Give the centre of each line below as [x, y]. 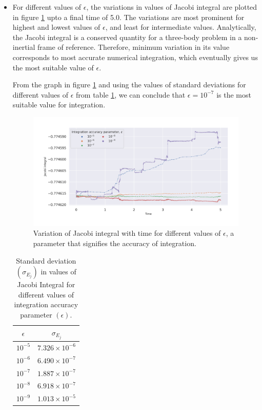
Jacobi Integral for [46, 284]
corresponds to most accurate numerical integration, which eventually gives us [135, 57]
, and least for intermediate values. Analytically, [181, 27]
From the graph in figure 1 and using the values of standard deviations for [129, 85]
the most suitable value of [53, 67]
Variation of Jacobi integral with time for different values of [127, 233]
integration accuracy [46, 304]
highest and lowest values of [56, 27]
